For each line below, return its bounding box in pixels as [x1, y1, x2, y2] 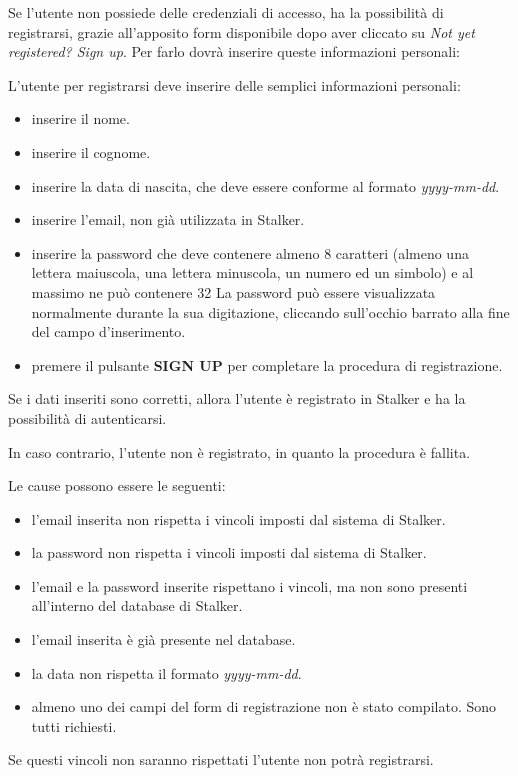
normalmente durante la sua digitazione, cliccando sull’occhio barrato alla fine [31, 301, 510, 322]
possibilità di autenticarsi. [8, 407, 167, 428]
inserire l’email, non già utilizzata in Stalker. [31, 209, 305, 230]
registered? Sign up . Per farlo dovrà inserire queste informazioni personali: [8, 41, 460, 62]
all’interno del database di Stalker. [31, 595, 243, 616]
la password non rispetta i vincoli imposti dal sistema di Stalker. [31, 542, 427, 563]
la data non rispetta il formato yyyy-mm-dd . [31, 662, 302, 683]
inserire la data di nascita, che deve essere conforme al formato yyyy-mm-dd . [31, 175, 500, 196]
